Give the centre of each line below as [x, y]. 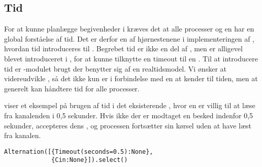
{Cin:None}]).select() [90, 160]
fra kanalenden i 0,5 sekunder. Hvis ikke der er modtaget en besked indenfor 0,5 [129, 115]
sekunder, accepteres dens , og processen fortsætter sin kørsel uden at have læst [128, 125]
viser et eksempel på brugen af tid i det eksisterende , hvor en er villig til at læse [130, 105]
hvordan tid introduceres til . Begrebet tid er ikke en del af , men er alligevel [123, 48]
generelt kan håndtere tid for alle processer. [72, 88]
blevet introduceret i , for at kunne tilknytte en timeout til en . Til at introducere [131, 58]
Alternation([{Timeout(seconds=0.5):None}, [79, 152]
